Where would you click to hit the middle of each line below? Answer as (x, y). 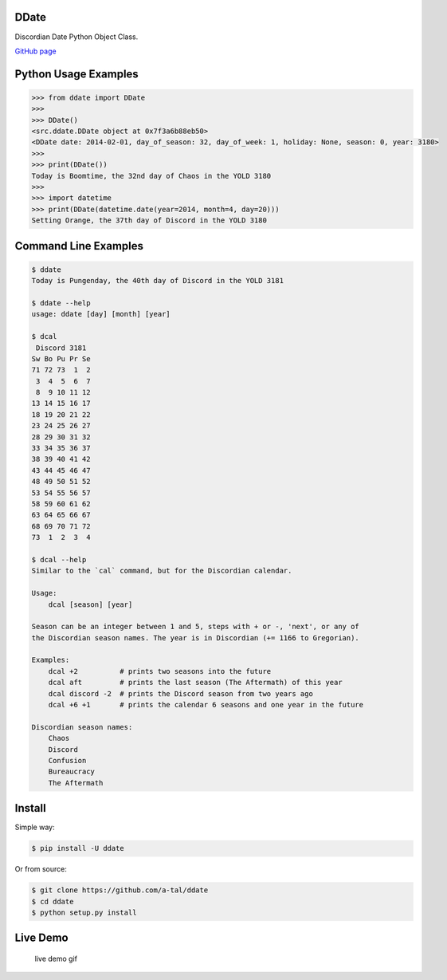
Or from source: (41, 869)
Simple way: (35, 827)
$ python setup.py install (84, 913)
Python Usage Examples (76, 74)
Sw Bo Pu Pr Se (61, 358)
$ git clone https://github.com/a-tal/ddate (120, 890)
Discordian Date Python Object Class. (76, 37)
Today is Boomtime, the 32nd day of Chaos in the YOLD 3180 (151, 176)
